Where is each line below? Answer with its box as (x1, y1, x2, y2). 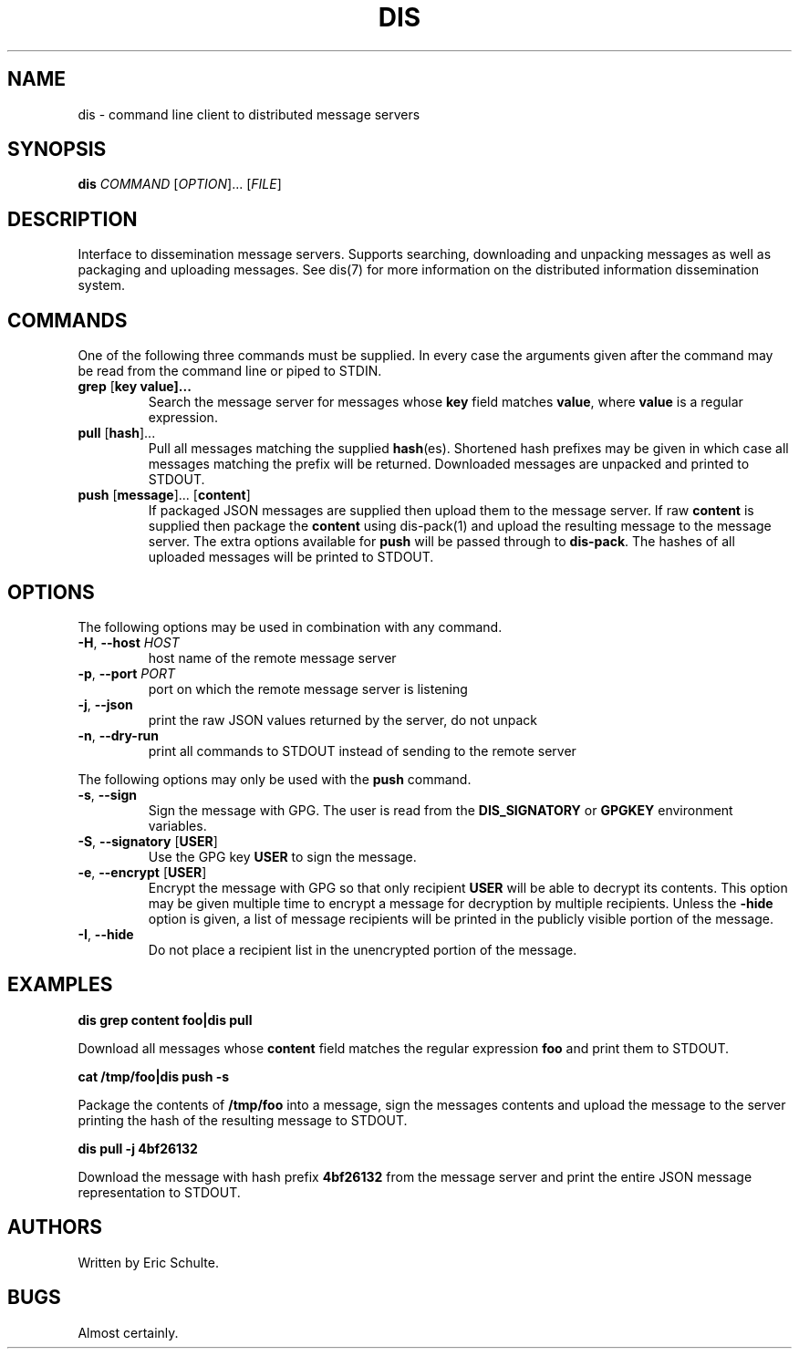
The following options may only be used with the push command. (78, 771, 472, 787)
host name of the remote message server (148, 649, 397, 666)
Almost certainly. (78, 1324, 179, 1340)
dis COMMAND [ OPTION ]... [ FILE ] (78, 176, 282, 192)
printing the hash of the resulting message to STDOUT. (78, 1112, 408, 1128)
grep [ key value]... (78, 378, 192, 395)
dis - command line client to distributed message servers (78, 106, 420, 122)
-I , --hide (78, 926, 134, 942)
